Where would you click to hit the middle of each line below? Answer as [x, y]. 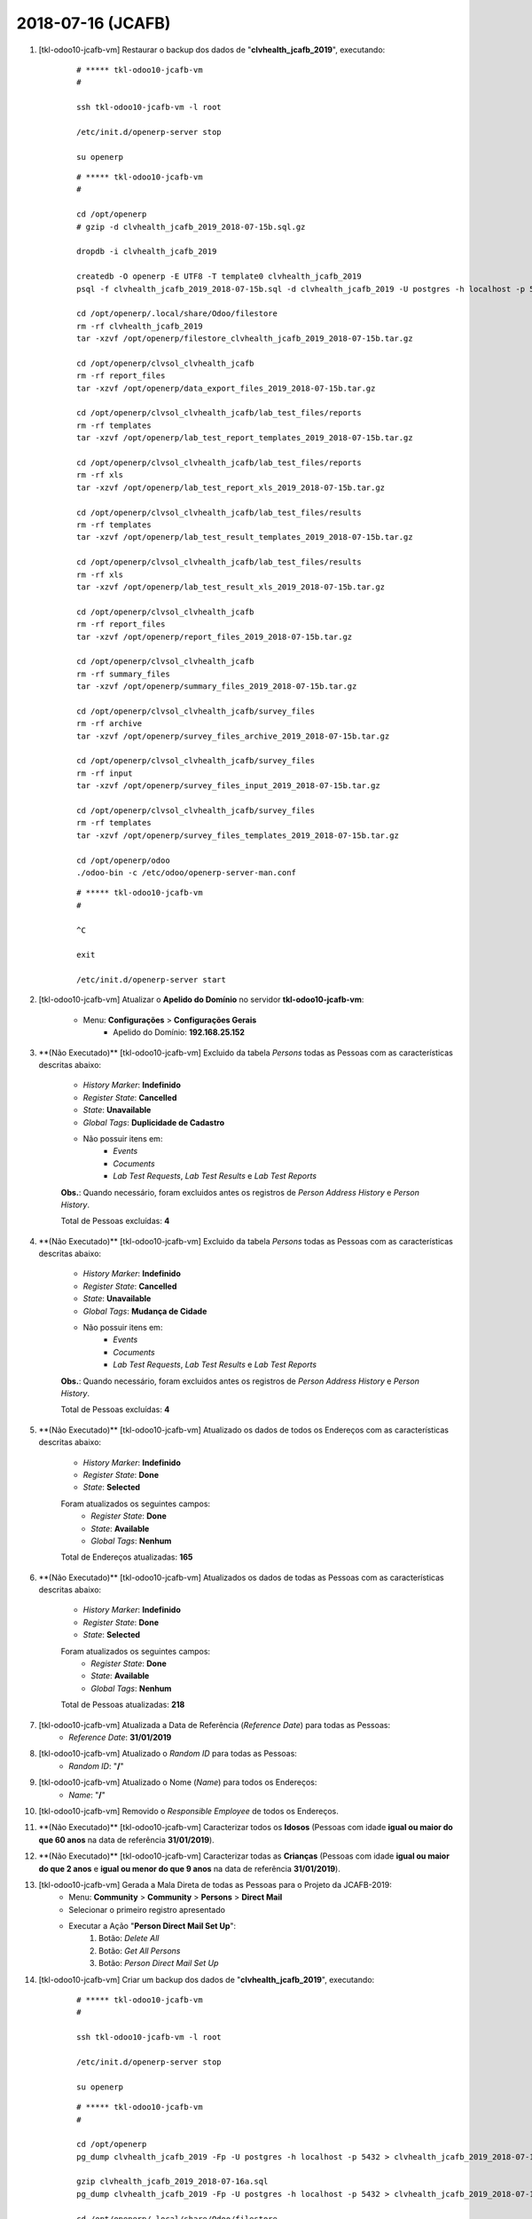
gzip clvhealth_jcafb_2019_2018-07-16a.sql [172, 2182]
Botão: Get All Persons [140, 1951]
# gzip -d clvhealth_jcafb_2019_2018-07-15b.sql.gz [191, 227]
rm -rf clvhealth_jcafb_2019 [140, 326]
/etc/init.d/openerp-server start [151, 980]
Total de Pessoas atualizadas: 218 [123, 1705]
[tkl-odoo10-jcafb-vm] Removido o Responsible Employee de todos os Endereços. [188, 1811]
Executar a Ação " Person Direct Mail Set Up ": [153, 1926]
